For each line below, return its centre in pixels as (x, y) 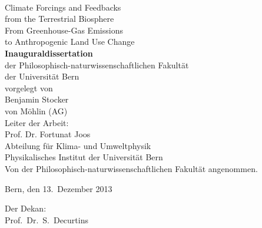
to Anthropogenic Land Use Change (70, 42)
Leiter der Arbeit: (37, 122)
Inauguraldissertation (49, 53)
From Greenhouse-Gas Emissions (64, 30)
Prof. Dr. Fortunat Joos (48, 134)
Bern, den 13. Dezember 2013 (59, 188)
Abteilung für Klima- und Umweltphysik (78, 145)
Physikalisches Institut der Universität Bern (84, 157)
